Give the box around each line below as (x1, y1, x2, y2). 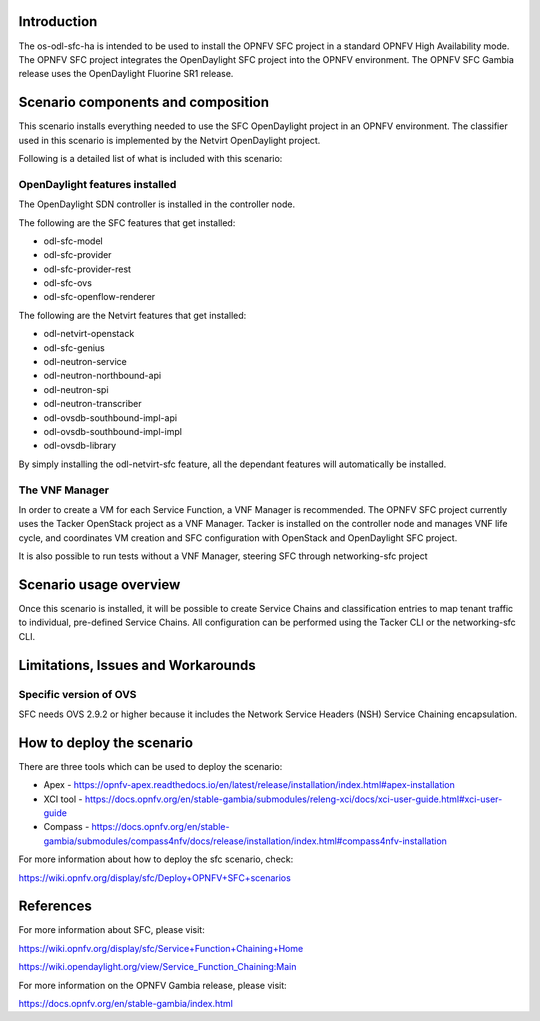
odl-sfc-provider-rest (43, 263, 132, 275)
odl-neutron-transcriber (43, 398, 142, 410)
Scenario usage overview (18, 576, 181, 593)
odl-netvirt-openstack (43, 328, 135, 340)
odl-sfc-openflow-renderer (43, 291, 156, 303)
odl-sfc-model (43, 235, 104, 247)
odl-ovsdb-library (43, 440, 117, 452)
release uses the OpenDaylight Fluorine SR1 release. (18, 68, 234, 80)
